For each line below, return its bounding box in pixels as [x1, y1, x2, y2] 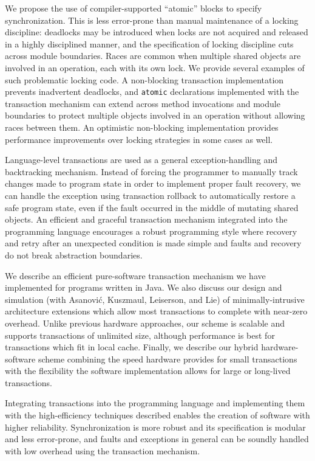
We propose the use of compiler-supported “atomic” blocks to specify [5, 2, 262, 14]
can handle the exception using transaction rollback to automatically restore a [5, 189, 296, 201]
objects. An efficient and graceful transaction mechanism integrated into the [5, 213, 288, 226]
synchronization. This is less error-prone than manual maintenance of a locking [5, 13, 299, 26]
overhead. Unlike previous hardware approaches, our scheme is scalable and [5, 316, 285, 329]
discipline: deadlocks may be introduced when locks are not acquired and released [5, 26, 308, 38]
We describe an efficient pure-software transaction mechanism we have [5, 269, 266, 282]
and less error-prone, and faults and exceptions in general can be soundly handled [5, 432, 309, 445]
